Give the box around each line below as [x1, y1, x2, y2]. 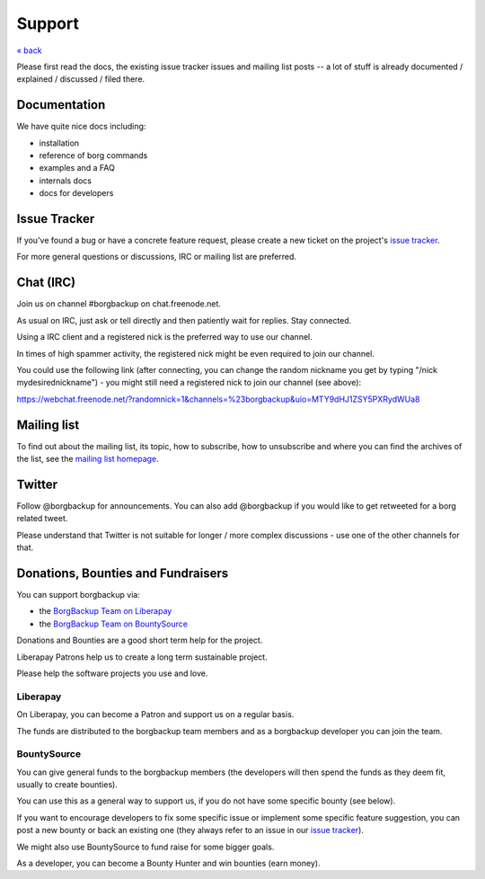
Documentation [16, 97, 106, 112]
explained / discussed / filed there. [16, 74, 145, 84]
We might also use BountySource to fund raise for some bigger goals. [16, 841, 275, 852]
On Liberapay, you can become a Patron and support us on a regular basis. [16, 709, 295, 720]
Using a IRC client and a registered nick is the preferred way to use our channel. [16, 332, 313, 342]
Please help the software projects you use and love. [16, 668, 208, 679]
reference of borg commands [39, 150, 148, 161]
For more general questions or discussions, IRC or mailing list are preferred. [16, 252, 296, 262]
